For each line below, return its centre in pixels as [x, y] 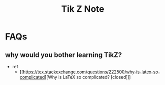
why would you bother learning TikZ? [64, 55]
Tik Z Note [83, 9]
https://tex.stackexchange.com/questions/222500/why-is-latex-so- [91, 72]
